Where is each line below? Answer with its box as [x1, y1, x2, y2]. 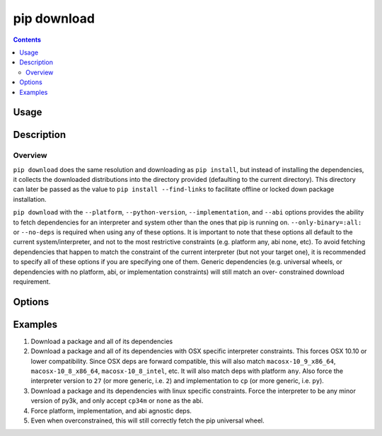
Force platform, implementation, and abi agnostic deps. [30, 406, 192, 415]
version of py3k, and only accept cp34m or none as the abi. [30, 396, 204, 405]
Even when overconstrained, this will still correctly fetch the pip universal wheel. [30, 416, 265, 425]
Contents [13, 35, 42, 44]
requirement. [13, 277, 51, 286]
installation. [13, 195, 47, 203]
